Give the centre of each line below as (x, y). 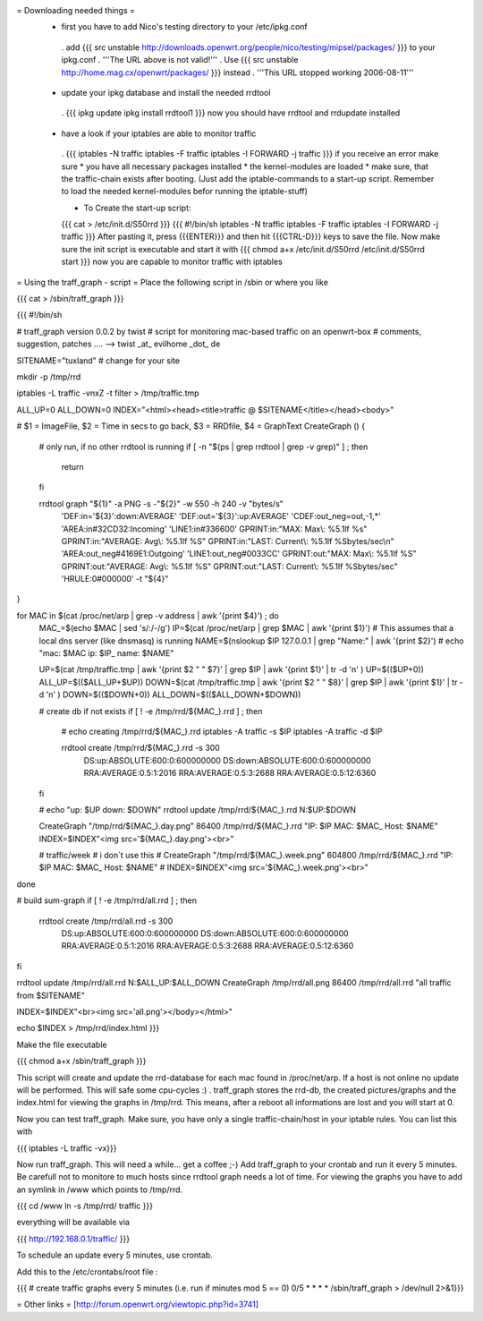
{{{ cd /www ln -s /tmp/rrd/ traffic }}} (85, 1206)
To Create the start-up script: (137, 208)
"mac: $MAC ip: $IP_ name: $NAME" (106, 653)
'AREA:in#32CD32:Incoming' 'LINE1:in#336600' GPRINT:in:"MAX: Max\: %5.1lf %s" (214, 529)
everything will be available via (73, 1223)
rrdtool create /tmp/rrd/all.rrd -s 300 (106, 921)
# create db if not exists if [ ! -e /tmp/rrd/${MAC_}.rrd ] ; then (151, 711)
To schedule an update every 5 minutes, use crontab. (115, 1255)
